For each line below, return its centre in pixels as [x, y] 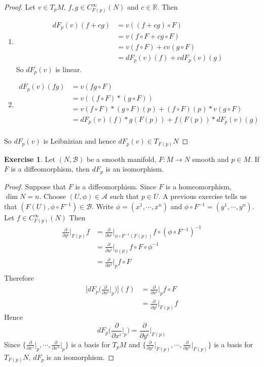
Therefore [19, 277]
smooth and [211, 159]
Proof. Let [20, 7]
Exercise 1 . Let [30, 159]
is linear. [69, 69]
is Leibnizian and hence [80, 141]
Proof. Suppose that [35, 186]
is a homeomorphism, [198, 186]
